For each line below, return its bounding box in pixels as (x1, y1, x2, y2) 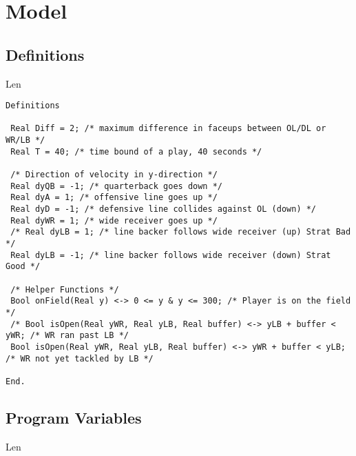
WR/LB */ (6, 135, 45, 146)
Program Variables (6, 406, 142, 428)
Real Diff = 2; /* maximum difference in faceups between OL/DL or (10, 123, 326, 134)
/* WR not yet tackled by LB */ (6, 353, 154, 364)
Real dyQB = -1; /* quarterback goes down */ (10, 181, 222, 191)
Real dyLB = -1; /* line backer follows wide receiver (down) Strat (10, 250, 331, 260)
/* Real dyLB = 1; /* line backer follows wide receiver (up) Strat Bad (10, 227, 351, 237)
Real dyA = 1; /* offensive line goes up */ (10, 192, 218, 203)
